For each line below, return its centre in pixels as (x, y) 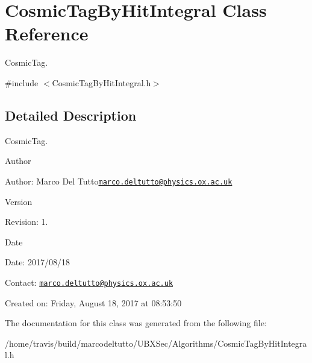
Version (19, 201)
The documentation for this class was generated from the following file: (136, 323)
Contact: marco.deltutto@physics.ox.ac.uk (89, 282)
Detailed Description (71, 115)
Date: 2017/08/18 (37, 262)
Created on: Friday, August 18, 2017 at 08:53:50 (93, 302)
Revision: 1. (27, 222)
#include (22, 82)
